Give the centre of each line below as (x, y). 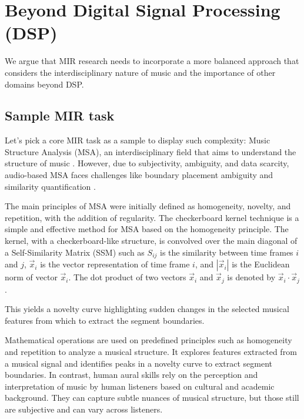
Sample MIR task (60, 115)
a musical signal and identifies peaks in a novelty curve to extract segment (139, 363)
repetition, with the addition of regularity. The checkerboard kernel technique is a (152, 217)
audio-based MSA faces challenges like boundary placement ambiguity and (139, 175)
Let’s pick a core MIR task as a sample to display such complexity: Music (138, 140)
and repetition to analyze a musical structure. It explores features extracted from (151, 351)
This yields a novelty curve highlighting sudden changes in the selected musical (147, 309)
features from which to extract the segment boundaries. (105, 320)
